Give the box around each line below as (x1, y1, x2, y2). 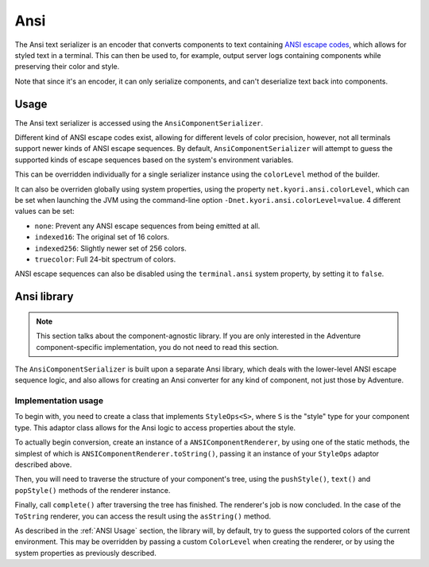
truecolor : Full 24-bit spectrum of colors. (34, 254, 176, 264)
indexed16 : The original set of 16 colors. (34, 232, 170, 242)
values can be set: (14, 207, 75, 216)
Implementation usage (14, 395, 103, 406)
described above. (14, 460, 72, 469)
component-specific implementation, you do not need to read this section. (36, 342, 280, 351)
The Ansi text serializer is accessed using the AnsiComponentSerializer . (14, 118, 264, 127)
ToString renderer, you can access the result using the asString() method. (14, 511, 272, 521)
